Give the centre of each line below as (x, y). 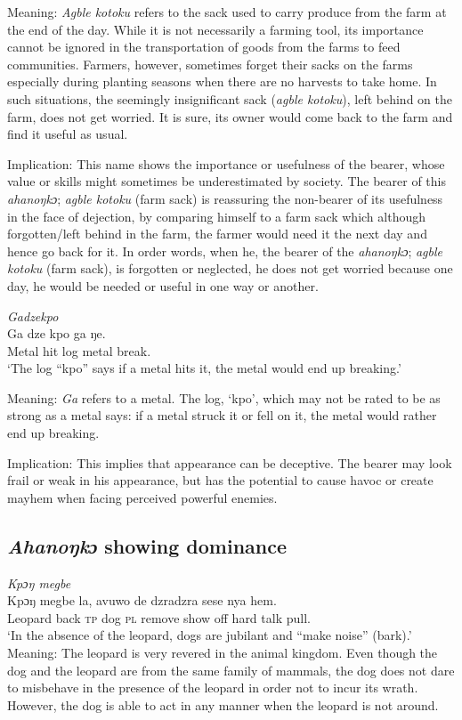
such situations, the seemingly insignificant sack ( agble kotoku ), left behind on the (230, 98)
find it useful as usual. (68, 134)
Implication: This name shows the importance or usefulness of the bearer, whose (226, 163)
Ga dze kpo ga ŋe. (57, 333)
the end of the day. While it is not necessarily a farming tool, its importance (215, 29)
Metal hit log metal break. (79, 350)
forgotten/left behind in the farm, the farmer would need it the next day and (217, 234)
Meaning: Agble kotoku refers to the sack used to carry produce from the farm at (227, 12)
